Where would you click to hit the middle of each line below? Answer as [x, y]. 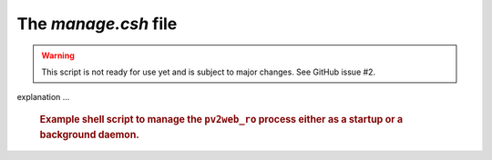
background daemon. [90, 135]
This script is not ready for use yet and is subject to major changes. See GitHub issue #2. [209, 72]
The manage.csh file [97, 24]
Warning [58, 55]
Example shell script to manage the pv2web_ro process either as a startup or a [221, 119]
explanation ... [43, 97]
